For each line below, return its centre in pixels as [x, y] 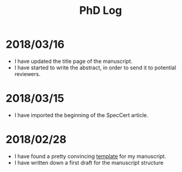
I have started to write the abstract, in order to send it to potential [95, 68]
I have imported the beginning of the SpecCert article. [81, 115]
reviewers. [27, 74]
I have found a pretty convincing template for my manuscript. [90, 156]
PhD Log [101, 11]
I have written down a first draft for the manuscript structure [89, 162]
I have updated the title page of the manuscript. [74, 61]
